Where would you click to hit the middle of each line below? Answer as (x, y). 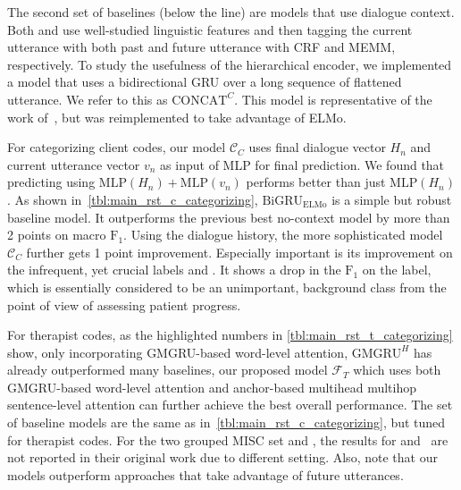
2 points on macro (57, 235)
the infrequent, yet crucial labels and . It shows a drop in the (174, 270)
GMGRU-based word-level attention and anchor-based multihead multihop (212, 387)
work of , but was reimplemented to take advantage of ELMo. (177, 117)
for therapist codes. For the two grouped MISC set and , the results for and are (228, 439)
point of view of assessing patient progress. (124, 304)
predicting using (51, 182)
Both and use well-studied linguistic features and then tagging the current (210, 29)
